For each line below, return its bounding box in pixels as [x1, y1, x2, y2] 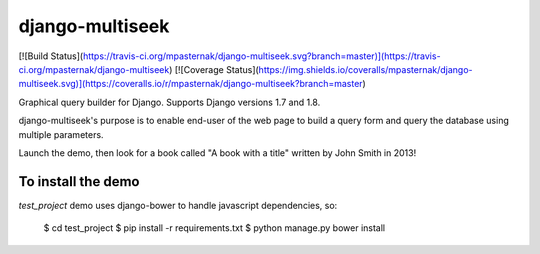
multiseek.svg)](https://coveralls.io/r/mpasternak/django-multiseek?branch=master [18, 78, 364, 90]
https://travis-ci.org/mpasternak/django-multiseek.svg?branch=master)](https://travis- [82, 50, 441, 62]
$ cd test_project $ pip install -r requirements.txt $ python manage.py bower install [43, 222, 385, 234]
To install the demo [18, 173, 140, 190]
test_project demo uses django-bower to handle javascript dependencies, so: [18, 199, 338, 211]
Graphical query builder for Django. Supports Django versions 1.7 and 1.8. [18, 96, 321, 108]
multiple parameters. [18, 128, 104, 140]
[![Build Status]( [18, 50, 84, 62]
